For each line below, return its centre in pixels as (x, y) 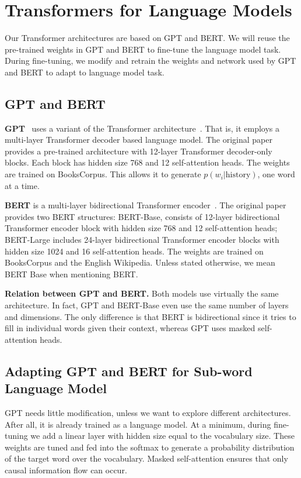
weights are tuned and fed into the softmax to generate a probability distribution (150, 447)
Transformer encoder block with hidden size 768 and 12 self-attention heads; (141, 228)
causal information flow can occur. (66, 470)
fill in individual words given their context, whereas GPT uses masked (130, 328)
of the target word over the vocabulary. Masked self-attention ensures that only (146, 458)
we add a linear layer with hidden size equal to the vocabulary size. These (162, 436)
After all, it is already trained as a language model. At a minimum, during (138, 424)
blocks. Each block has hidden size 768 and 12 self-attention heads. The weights (147, 162)
